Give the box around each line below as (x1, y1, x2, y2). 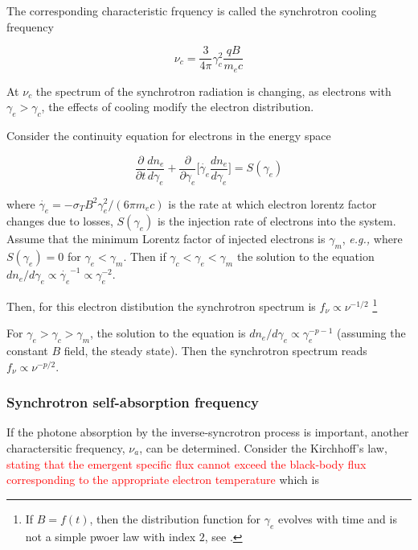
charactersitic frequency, (6, 439, 125, 456)
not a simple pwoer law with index (25, 527, 196, 544)
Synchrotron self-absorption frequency (6, 392, 259, 412)
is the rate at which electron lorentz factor (168, 195, 377, 212)
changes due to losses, (6, 213, 113, 230)
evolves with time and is (278, 510, 397, 527)
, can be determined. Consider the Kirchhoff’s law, (139, 439, 387, 456)
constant (6, 341, 48, 358)
